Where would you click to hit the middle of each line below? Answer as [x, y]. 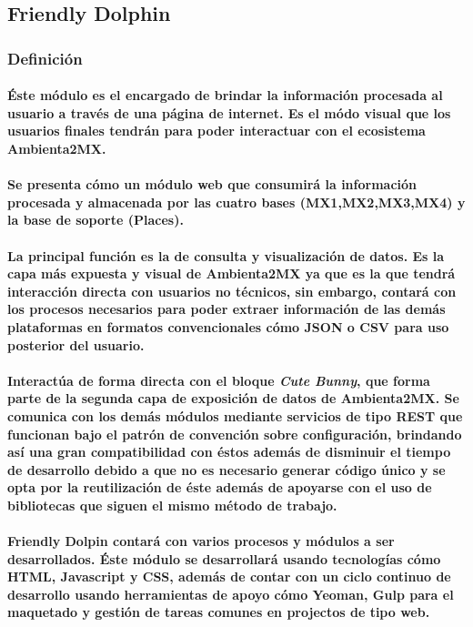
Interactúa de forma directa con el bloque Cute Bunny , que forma [219, 380]
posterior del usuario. [76, 344]
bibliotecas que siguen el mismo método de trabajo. [172, 505]
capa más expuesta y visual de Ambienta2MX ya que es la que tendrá [231, 273]
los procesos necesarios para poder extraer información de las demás [226, 309]
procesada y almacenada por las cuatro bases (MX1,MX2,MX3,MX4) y [236, 202]
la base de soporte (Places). [96, 220]
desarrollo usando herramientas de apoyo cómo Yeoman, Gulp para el [231, 594]
